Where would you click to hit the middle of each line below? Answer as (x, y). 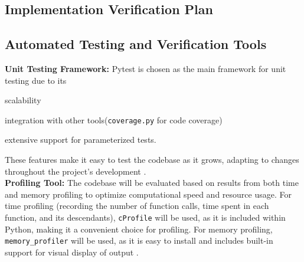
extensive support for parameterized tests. (81, 140)
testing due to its (36, 80)
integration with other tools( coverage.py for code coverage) (114, 119)
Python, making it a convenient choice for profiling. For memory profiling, (139, 229)
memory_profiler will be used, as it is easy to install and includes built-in (139, 240)
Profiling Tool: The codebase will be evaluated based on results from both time (152, 183)
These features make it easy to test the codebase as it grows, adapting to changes (152, 160)
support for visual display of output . (72, 252)
